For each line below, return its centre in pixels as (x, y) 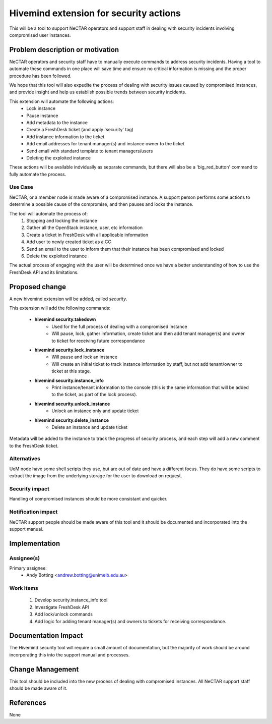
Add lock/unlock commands (64, 614)
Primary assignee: (28, 568)
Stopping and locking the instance (62, 221)
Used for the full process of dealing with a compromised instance (119, 326)
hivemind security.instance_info (69, 380)
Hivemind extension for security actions (95, 13)
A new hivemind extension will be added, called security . (68, 299)
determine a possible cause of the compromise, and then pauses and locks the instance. (101, 204)
